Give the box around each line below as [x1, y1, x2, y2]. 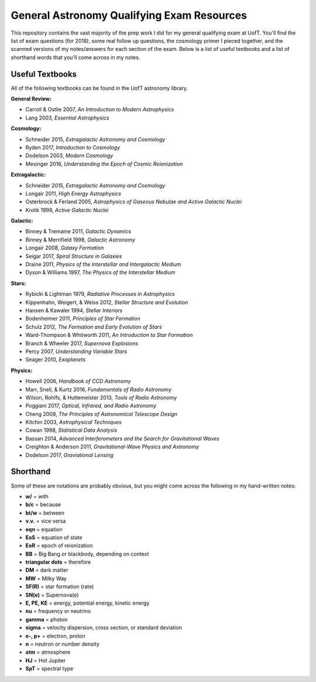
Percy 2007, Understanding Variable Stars [25, 347, 128, 354]
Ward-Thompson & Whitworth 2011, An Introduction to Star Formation [25, 332, 193, 339]
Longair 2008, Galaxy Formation [25, 244, 104, 251]
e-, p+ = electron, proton [25, 632, 86, 639]
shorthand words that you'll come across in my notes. [11, 53, 140, 61]
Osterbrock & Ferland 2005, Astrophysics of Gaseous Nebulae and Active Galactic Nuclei [25, 198, 242, 205]
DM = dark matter [25, 567, 68, 574]
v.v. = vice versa [25, 517, 66, 524]
